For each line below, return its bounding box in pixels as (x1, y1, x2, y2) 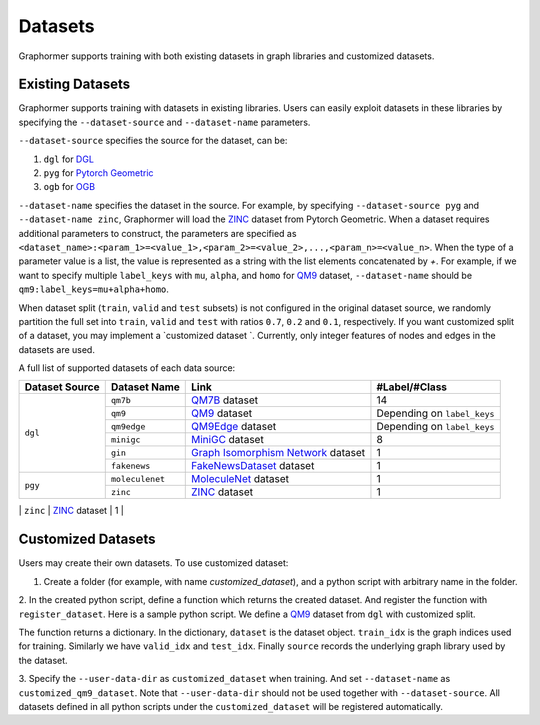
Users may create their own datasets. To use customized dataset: (18, 557, 289, 569)
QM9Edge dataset (191, 420, 277, 434)
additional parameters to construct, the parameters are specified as (18, 227, 297, 239)
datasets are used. (18, 343, 95, 355)
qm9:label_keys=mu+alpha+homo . (18, 283, 170, 295)
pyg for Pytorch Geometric (43, 167, 154, 179)
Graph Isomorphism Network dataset (191, 446, 365, 460)
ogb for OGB (43, 181, 95, 193)
